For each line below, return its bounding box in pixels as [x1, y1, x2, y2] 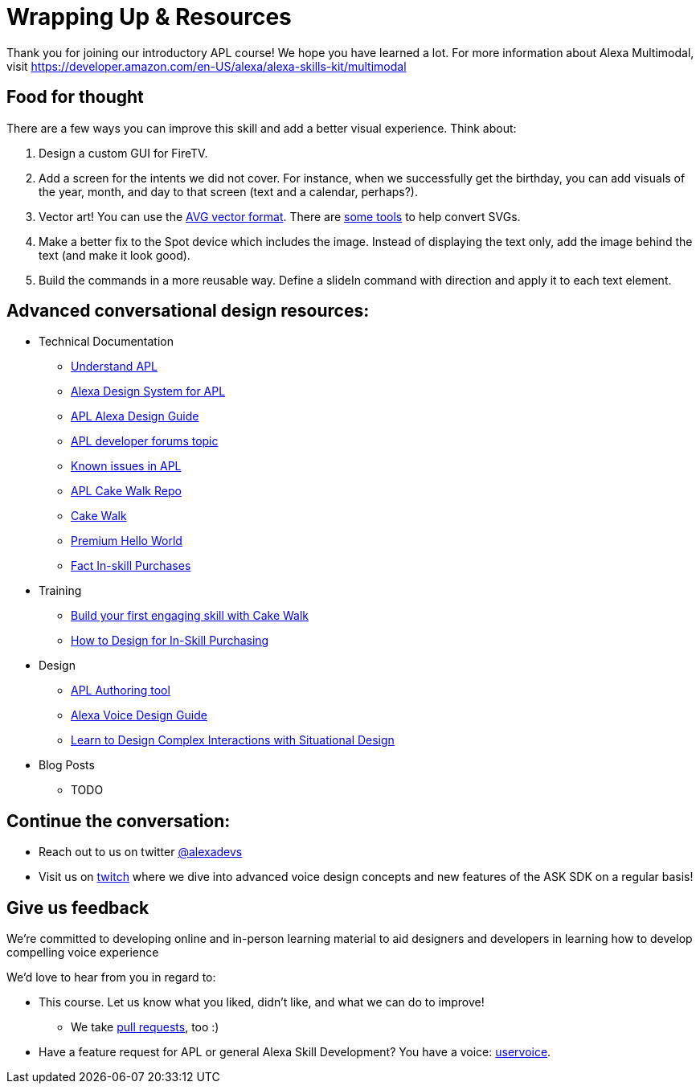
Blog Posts [39, 758, 95, 772]
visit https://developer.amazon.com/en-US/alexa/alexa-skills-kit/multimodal [6, 59, 407, 73]
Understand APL [71, 359, 158, 374]
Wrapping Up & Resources [6, 3, 292, 31]
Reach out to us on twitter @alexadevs [39, 845, 243, 859]
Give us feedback [6, 897, 149, 918]
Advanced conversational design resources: [6, 301, 370, 322]
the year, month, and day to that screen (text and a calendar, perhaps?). [39, 184, 419, 199]
